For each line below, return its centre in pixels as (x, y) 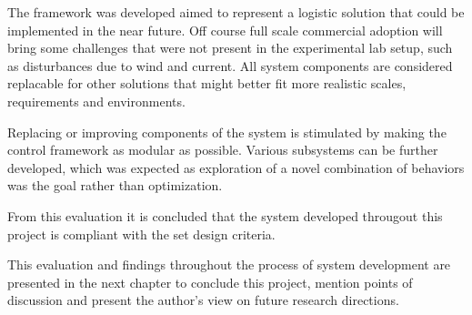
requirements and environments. (96, 101)
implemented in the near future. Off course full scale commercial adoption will (225, 30)
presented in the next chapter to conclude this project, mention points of (210, 282)
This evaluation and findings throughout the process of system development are (229, 264)
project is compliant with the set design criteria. (141, 234)
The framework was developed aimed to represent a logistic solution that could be (236, 12)
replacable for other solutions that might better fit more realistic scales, (207, 83)
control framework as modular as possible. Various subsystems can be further (223, 150)
